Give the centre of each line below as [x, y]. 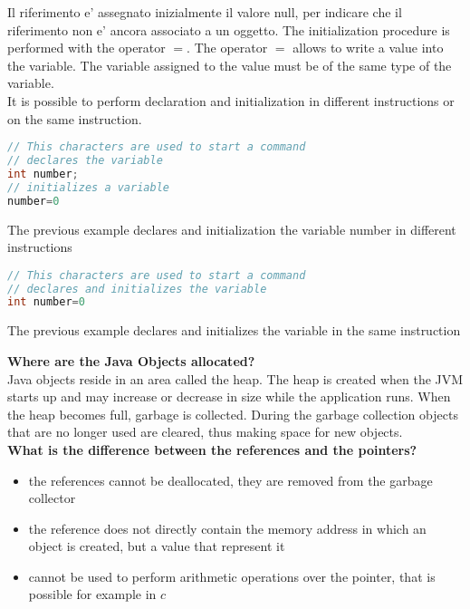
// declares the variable [85, 161]
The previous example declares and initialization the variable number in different [232, 229]
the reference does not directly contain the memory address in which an [227, 528]
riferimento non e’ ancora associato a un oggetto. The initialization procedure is [229, 29]
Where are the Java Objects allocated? [131, 360]
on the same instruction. [75, 118]
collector [52, 498]
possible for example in [92, 594]
